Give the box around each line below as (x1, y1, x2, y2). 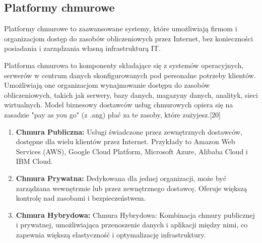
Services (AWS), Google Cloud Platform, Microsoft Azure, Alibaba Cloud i (16, 146, 248, 156)
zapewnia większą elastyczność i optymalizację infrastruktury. (16, 229, 206, 239)
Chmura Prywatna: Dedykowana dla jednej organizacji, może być (16, 172, 226, 183)
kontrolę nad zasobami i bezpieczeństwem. (16, 193, 146, 203)
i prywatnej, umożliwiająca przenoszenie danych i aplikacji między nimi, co (16, 219, 248, 230)
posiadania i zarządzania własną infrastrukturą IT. (4, 43, 161, 53)
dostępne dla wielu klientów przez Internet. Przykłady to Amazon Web (16, 136, 235, 147)
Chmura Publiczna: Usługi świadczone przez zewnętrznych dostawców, (16, 126, 242, 137)
